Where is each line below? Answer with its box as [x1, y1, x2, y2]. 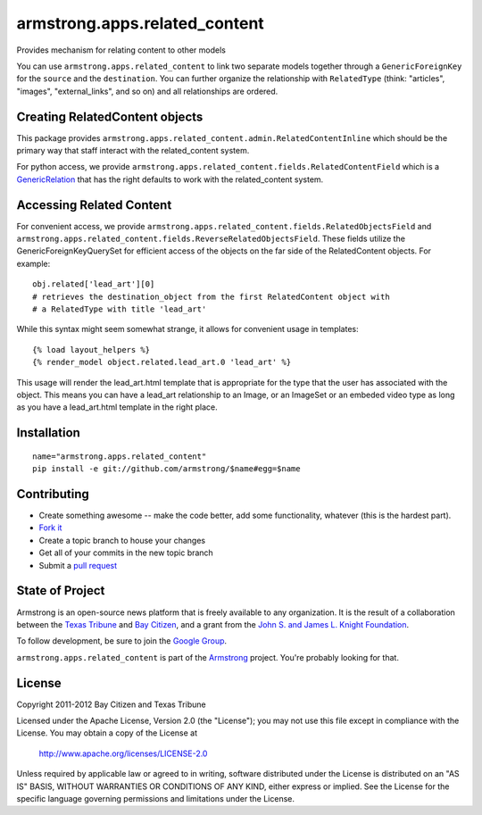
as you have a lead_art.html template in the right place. [16, 402, 218, 412]
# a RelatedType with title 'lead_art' [32, 304, 207, 314]
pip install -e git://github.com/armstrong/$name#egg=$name [32, 464, 301, 474]
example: [16, 258, 51, 269]
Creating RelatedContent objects [16, 109, 204, 124]
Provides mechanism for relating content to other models [16, 45, 227, 55]
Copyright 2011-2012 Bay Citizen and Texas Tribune [16, 699, 206, 710]
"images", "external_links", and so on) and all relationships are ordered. [16, 86, 278, 96]
